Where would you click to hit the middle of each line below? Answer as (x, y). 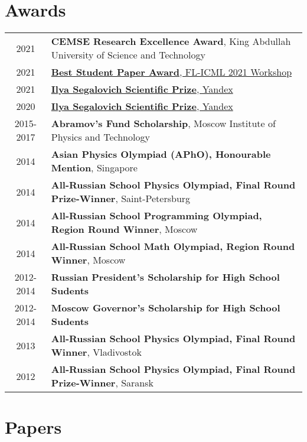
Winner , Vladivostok (96, 352)
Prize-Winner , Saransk (102, 383)
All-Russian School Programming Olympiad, (156, 216)
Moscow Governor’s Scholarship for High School (166, 308)
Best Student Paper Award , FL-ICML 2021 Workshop (172, 72)
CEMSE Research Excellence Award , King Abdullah (171, 41)
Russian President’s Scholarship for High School (165, 277)
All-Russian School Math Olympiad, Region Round (173, 246)
